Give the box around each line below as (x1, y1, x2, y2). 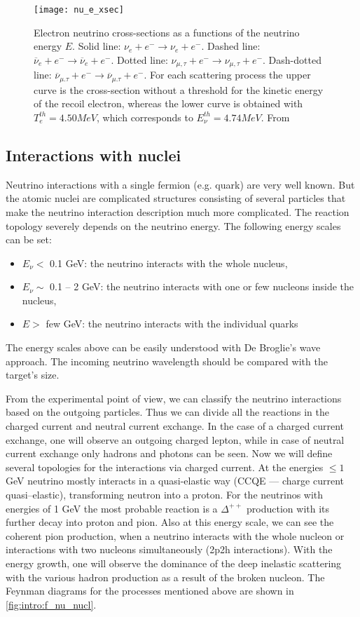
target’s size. (6, 367, 60, 382)
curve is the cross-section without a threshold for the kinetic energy (34, 82, 324, 97)
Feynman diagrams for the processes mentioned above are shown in (6, 583, 294, 598)
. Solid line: (72, 39, 121, 53)
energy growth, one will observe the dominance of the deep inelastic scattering (6, 555, 342, 570)
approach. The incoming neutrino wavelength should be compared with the (6, 353, 328, 368)
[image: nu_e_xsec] (34, 5, 124, 15)
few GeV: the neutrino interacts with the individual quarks (46, 316, 298, 331)
